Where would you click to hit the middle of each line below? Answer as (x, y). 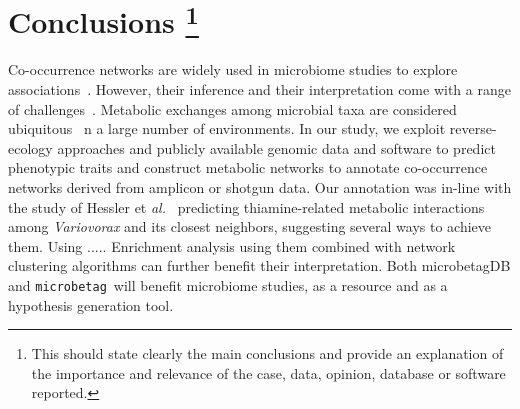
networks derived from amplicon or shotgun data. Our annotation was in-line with (260, 187)
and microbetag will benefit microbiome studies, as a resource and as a (228, 284)
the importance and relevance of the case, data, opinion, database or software (268, 372)
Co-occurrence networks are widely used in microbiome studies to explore (233, 69)
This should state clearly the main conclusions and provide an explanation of (267, 353)
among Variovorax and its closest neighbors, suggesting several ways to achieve (250, 226)
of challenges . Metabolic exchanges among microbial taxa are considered (232, 108)
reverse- (473, 128)
